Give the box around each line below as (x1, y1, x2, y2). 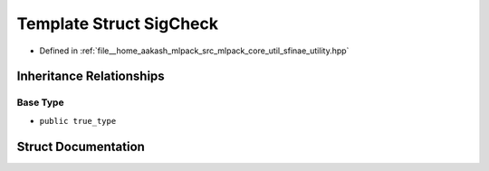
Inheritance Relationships (16, 69, 165, 84)
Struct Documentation (16, 138, 145, 154)
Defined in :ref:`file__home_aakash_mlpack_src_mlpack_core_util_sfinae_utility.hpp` (39, 45, 350, 56)
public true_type (39, 116, 117, 126)
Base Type (16, 96, 64, 109)
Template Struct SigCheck (16, 14, 219, 33)
